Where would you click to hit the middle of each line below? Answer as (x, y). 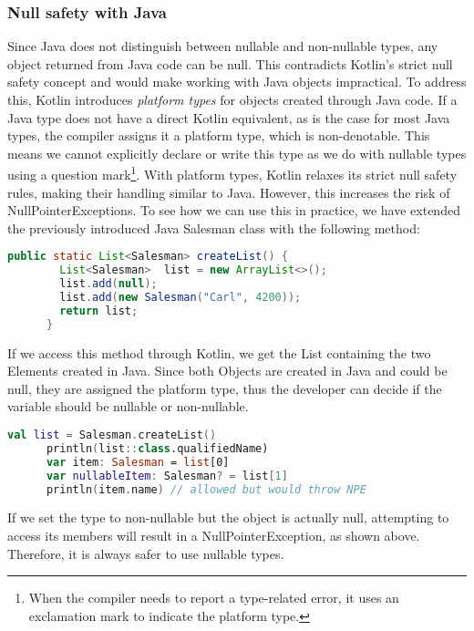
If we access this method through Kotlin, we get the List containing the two (219, 352)
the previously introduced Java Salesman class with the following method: (214, 228)
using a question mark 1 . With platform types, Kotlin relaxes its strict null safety (232, 173)
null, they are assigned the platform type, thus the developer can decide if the (225, 388)
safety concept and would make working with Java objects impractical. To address (237, 82)
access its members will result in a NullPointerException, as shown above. (214, 535)
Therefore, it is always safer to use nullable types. (146, 553)
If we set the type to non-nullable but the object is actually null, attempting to (228, 517)
